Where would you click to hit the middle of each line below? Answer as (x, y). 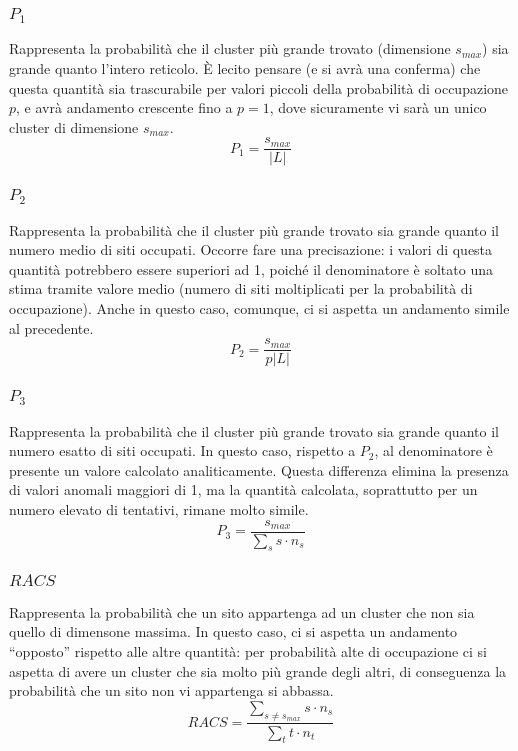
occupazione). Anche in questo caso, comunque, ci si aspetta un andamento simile (259, 308)
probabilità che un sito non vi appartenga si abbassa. (171, 690)
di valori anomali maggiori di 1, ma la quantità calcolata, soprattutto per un (243, 489)
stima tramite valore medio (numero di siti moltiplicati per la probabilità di (241, 288)
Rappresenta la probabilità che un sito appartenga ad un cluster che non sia (242, 611)
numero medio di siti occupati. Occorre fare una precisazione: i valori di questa (251, 249)
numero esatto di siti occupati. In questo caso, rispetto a (182, 450)
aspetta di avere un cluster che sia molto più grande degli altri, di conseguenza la (258, 670)
